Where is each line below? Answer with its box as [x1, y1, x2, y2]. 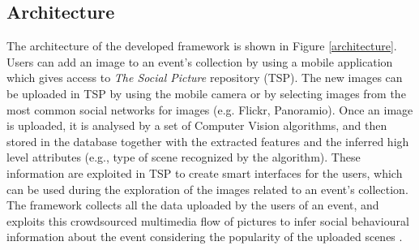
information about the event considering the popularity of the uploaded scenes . [6, 228, 403, 245]
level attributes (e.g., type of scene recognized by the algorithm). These [6, 149, 361, 166]
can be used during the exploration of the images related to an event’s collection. [6, 180, 408, 197]
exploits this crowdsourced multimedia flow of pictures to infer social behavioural [6, 212, 409, 229]
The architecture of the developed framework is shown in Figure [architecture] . [6, 37, 397, 54]
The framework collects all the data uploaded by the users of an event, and [6, 196, 379, 213]
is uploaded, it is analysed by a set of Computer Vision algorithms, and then [6, 117, 387, 134]
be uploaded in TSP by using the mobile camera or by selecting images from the [6, 84, 406, 101]
